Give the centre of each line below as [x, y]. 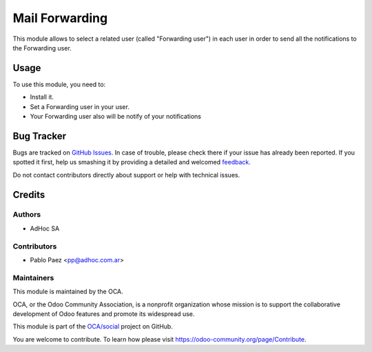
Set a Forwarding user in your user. [80, 106]
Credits [29, 194]
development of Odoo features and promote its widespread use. [104, 313]
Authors [27, 215]
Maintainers [33, 277]
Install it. [42, 97]
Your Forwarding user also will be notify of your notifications [116, 117]
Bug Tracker [40, 136]
